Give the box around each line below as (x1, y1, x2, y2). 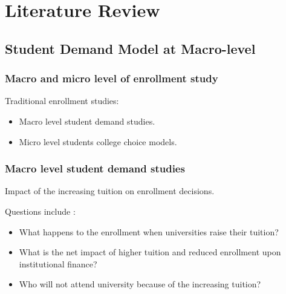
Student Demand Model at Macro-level (5, 39, 256, 57)
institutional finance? (19, 257, 97, 270)
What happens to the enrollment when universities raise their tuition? (19, 225, 279, 238)
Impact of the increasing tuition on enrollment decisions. (5, 185, 215, 197)
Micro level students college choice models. (19, 135, 177, 148)
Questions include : (5, 204, 76, 217)
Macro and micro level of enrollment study (5, 71, 218, 86)
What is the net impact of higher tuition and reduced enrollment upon (19, 246, 281, 258)
